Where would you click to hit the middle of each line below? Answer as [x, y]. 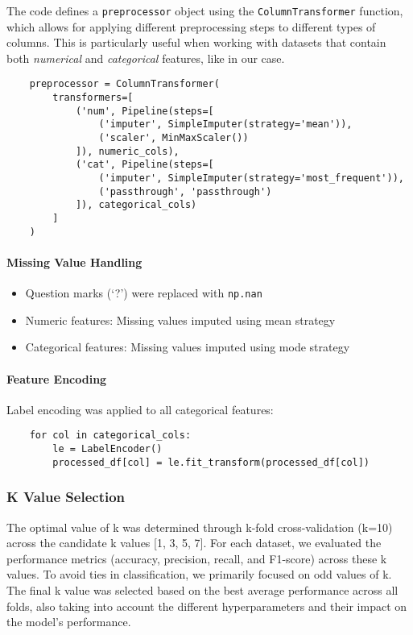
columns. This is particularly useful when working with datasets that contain [196, 42]
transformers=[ [93, 98]
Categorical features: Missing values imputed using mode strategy [188, 347]
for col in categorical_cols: [110, 436]
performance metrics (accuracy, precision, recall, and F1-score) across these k [197, 558]
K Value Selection [66, 497]
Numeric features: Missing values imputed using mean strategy [180, 320]
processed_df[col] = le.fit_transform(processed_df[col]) [211, 462]
